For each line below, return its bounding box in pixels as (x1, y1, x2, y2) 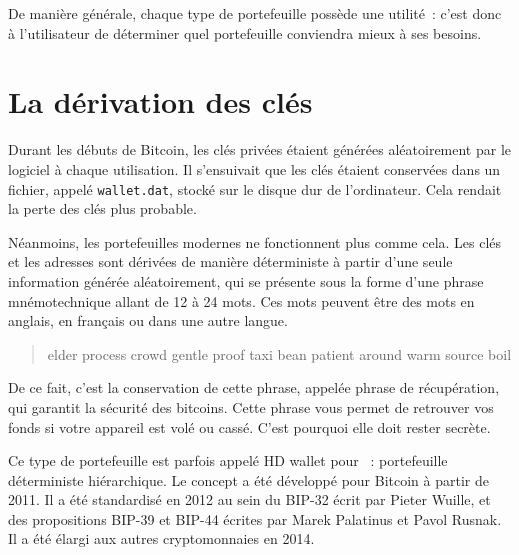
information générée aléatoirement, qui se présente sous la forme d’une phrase (8, 270, 484, 291)
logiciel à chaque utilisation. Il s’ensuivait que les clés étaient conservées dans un (8, 158, 501, 179)
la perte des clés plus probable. (8, 198, 197, 219)
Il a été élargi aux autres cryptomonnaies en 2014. (8, 528, 315, 549)
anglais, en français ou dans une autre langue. (8, 310, 288, 331)
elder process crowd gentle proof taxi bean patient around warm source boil (47, 343, 512, 364)
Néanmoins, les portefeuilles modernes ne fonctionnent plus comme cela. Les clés (8, 231, 502, 252)
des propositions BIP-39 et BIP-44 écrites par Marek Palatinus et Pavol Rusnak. (8, 508, 502, 529)
